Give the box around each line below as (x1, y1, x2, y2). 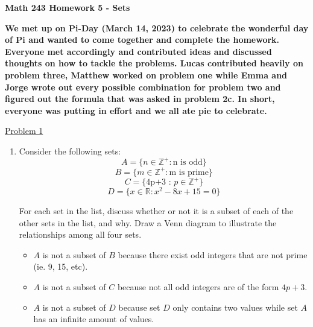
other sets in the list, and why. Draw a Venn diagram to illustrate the (19, 216, 277, 229)
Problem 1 (5, 124, 43, 137)
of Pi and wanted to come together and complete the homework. (5, 33, 280, 46)
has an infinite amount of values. (33, 313, 154, 325)
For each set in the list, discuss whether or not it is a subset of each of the (19, 205, 294, 217)
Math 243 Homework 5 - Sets (5, 1, 130, 13)
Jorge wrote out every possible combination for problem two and (5, 80, 281, 93)
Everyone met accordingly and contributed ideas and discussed (5, 45, 272, 57)
